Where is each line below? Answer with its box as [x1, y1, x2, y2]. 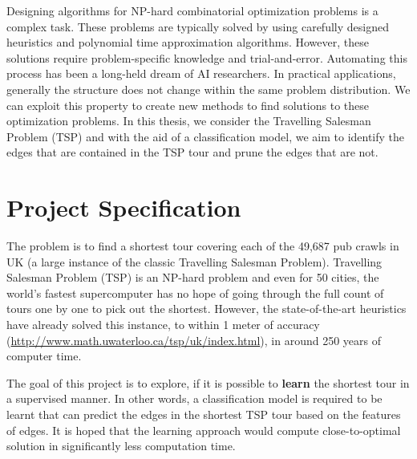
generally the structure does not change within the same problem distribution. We [6, 80, 411, 97]
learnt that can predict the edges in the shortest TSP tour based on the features [6, 406, 401, 422]
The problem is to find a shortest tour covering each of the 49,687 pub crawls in [6, 238, 399, 254]
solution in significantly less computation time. [6, 437, 236, 454]
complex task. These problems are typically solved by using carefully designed [6, 18, 389, 35]
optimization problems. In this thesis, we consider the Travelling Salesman [6, 112, 371, 129]
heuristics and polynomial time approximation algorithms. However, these [6, 34, 369, 51]
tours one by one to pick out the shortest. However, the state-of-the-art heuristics [6, 300, 407, 317]
